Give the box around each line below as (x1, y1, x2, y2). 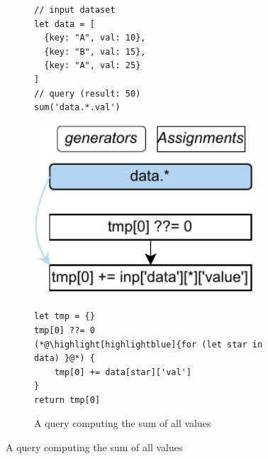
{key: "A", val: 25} (44, 60, 141, 71)
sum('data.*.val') (34, 102, 121, 113)
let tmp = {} (34, 311, 95, 322)
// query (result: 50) (34, 88, 141, 99)
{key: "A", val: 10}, (44, 33, 146, 43)
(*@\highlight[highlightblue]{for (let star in (34, 339, 263, 350)
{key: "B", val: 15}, (44, 46, 146, 57)
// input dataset (34, 5, 116, 15)
